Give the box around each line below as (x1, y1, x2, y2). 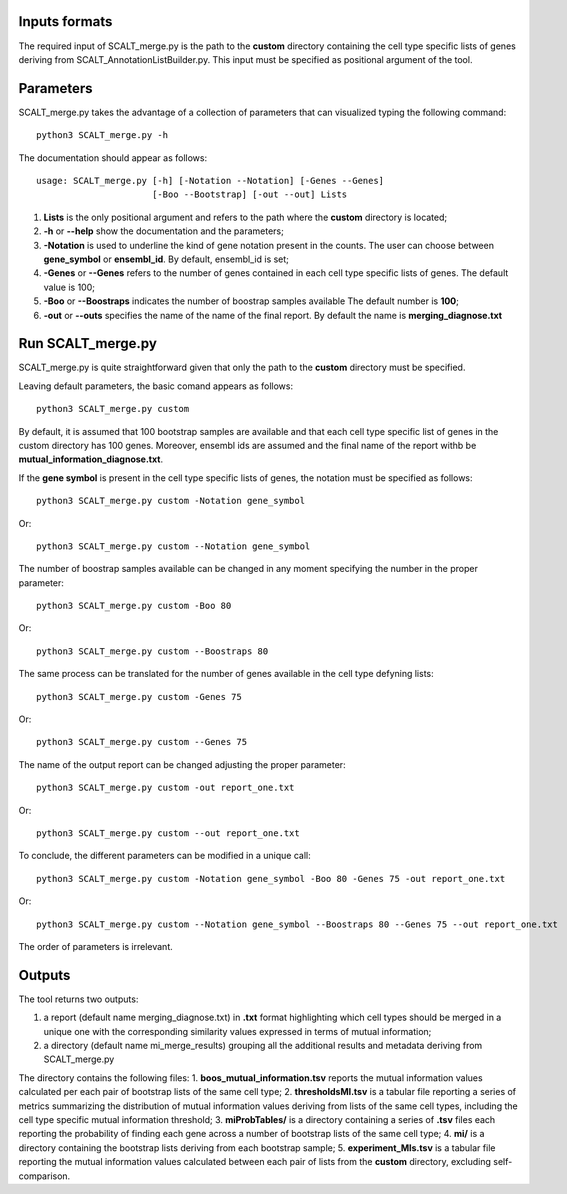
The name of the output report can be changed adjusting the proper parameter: (18, 758, 346, 770)
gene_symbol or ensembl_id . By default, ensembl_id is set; (43, 253, 290, 265)
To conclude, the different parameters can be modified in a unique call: (18, 850, 311, 862)
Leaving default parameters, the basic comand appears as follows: (18, 380, 294, 392)
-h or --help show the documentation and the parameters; (43, 225, 284, 237)
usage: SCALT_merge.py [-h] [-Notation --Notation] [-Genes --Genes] (36, 175, 385, 186)
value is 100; (43, 281, 95, 293)
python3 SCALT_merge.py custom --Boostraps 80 (36, 645, 269, 657)
